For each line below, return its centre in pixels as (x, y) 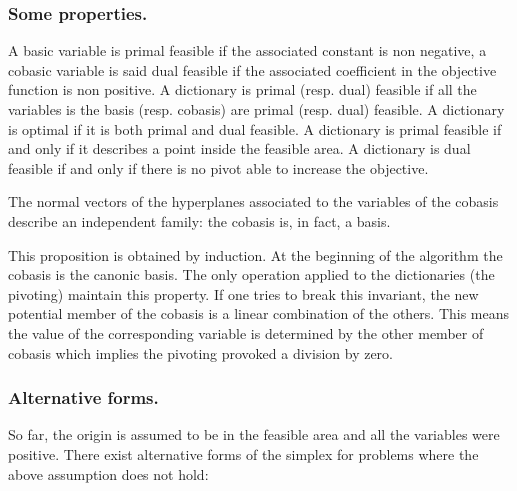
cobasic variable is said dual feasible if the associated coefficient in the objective (252, 69)
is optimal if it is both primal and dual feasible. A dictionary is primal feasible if (255, 128)
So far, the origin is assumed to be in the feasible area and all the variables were (254, 434)
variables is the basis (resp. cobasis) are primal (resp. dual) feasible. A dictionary (256, 109)
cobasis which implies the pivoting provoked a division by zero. (200, 352)
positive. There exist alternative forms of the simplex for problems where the (243, 453)
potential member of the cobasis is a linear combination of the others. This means (259, 313)
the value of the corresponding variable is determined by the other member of (246, 332)
